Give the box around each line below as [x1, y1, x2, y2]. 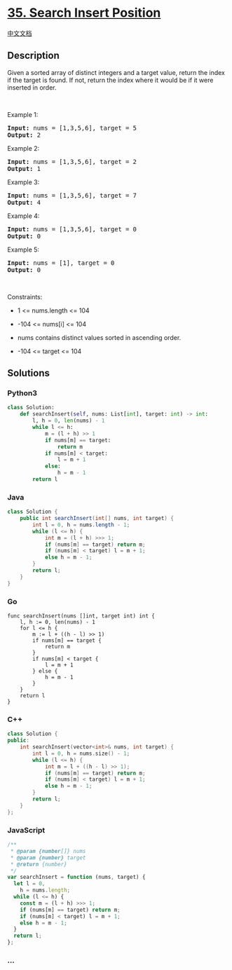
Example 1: [7, 110, 39, 118]
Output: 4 [7, 198, 41, 206]
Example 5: [7, 245, 40, 254]
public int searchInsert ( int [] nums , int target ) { [20, 515, 174, 522]
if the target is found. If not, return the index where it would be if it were [7, 76, 214, 84]
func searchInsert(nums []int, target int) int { [7, 613, 156, 620]
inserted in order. [7, 83, 57, 92]
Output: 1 [7, 165, 41, 172]
